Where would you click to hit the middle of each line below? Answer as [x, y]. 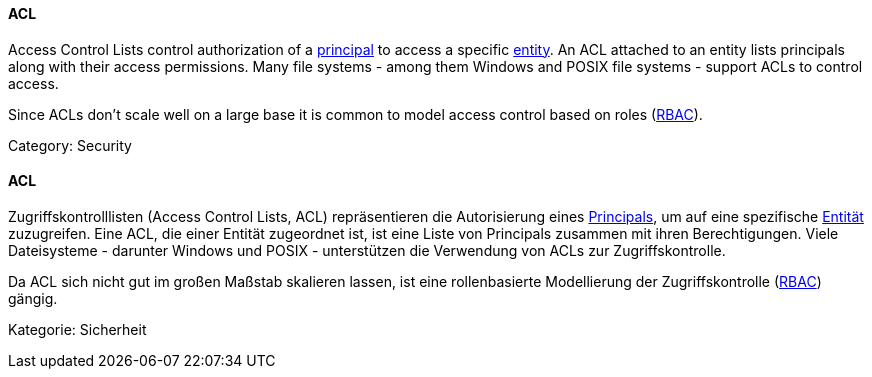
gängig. [33, 298]
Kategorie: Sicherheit [77, 329]
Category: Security [70, 145]
